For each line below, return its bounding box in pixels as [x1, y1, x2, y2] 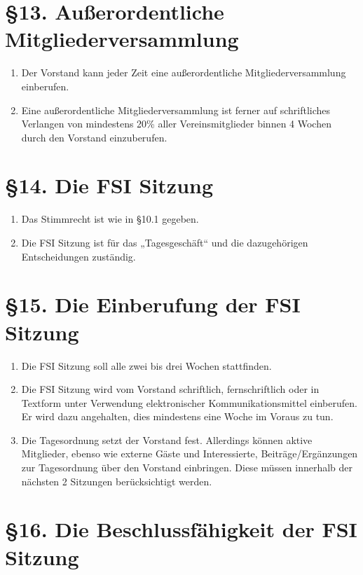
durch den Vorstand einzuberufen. [21, 130, 167, 144]
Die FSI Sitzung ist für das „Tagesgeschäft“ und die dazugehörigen [21, 235, 308, 249]
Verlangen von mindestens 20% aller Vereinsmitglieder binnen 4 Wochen [21, 116, 331, 131]
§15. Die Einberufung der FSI [5, 290, 301, 319]
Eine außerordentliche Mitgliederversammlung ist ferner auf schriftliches [21, 102, 331, 117]
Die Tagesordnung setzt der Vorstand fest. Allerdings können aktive [21, 432, 313, 447]
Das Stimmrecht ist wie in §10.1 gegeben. [21, 212, 199, 226]
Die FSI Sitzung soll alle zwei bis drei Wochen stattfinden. [21, 358, 272, 373]
